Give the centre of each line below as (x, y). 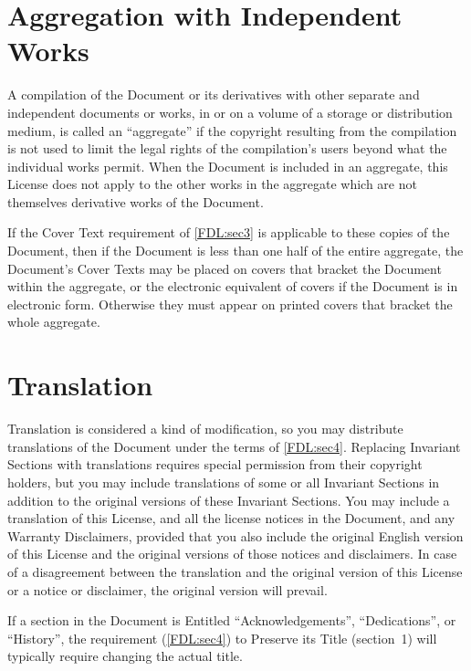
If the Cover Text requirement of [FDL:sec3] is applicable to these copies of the (229, 232)
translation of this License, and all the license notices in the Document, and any (231, 518)
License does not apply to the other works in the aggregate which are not (212, 184)
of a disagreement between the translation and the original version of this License (235, 571)
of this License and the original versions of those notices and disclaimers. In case (232, 554)
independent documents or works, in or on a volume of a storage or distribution (230, 112)
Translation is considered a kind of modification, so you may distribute (205, 429)
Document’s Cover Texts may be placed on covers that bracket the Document (225, 268)
